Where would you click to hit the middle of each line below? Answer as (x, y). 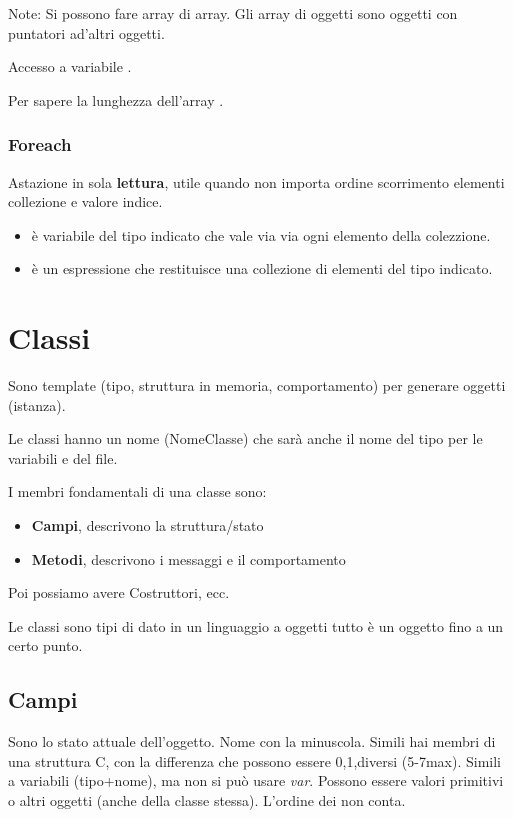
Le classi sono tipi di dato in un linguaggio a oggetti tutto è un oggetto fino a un (256, 625)
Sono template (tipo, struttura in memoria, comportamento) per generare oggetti (257, 385)
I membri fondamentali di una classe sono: (137, 491)
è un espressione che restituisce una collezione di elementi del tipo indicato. (262, 268)
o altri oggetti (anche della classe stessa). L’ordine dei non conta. (207, 800)
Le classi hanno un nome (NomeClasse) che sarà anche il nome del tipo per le (245, 438)
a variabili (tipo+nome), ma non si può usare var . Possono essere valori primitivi (256, 780)
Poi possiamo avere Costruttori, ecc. (119, 592)
